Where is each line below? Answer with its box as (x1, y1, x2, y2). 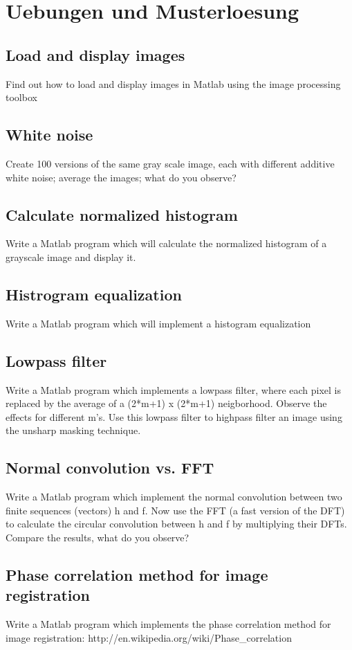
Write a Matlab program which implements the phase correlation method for (6, 617, 331, 631)
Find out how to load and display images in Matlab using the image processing (6, 76, 341, 91)
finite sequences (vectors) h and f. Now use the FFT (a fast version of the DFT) (6, 503, 345, 517)
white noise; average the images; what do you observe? (6, 170, 237, 184)
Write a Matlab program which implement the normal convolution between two (6, 489, 342, 504)
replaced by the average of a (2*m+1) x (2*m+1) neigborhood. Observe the (6, 396, 327, 410)
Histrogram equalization (6, 283, 182, 305)
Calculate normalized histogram (6, 204, 238, 225)
